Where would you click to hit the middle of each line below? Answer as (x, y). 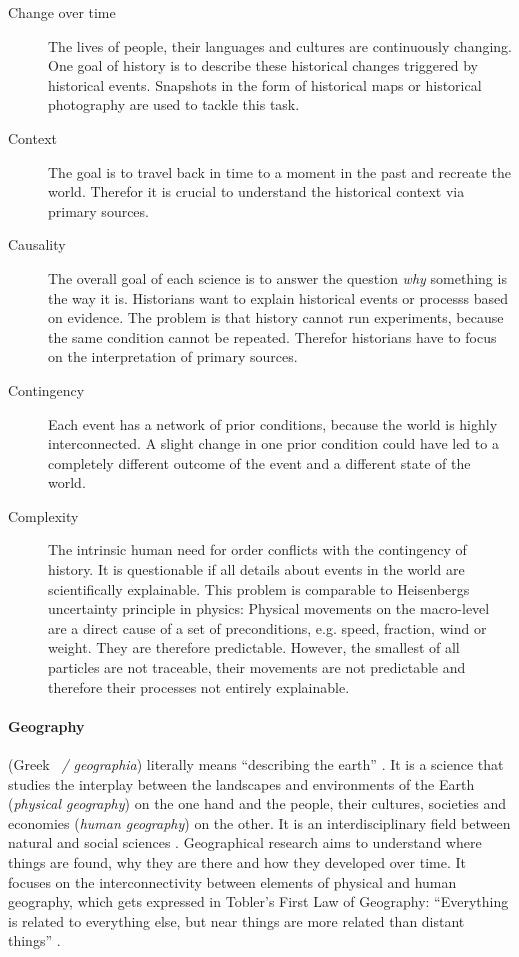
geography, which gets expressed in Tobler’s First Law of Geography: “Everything (258, 901)
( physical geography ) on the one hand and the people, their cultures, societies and (257, 803)
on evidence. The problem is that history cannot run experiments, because (276, 317)
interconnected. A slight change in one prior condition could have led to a (273, 443)
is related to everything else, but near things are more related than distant (236, 920)
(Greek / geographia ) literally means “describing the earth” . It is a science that (256, 764)
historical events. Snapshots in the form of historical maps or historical (265, 84)
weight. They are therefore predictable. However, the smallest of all (254, 647)
